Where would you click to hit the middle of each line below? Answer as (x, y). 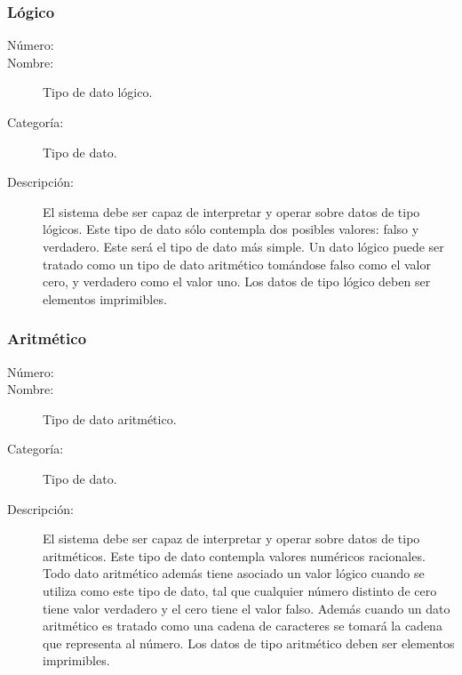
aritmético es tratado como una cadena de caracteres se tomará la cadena (243, 626)
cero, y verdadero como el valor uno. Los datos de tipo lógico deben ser (237, 281)
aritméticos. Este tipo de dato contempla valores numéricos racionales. (234, 555)
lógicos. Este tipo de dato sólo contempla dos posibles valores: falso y (231, 229)
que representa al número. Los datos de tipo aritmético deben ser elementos (249, 643)
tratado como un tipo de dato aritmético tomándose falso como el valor (237, 264)
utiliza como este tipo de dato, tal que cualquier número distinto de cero (240, 590)
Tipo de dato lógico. (98, 92)
